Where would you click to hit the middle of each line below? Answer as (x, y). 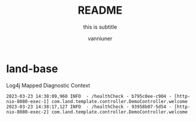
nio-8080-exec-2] (28, 112)
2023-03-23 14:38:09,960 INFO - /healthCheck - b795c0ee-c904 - (89, 96)
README (100, 10)
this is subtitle (100, 27)
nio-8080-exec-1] (28, 101)
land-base (32, 69)
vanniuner (100, 38)
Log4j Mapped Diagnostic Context (48, 85)
